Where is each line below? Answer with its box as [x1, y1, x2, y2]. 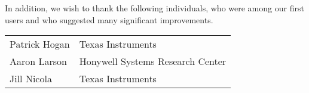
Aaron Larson [10, 54, 67, 69]
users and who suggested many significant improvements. [5, 13, 213, 26]
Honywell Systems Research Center [79, 54, 227, 69]
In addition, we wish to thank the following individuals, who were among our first [5, 2, 304, 14]
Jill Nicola [10, 72, 52, 86]
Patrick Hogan [10, 37, 70, 51]
